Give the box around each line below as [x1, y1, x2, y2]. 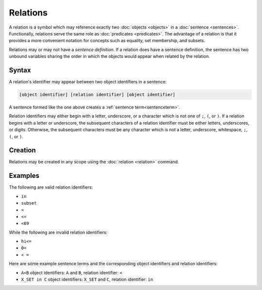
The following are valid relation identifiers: [9, 184, 93, 190]
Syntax [9, 66, 31, 74]
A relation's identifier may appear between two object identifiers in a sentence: [9, 79, 167, 85]
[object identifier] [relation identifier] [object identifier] [19, 92, 176, 97]
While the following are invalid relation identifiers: [9, 229, 108, 235]
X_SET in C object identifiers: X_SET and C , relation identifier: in [21, 276, 153, 282]
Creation [9, 146, 36, 155]
